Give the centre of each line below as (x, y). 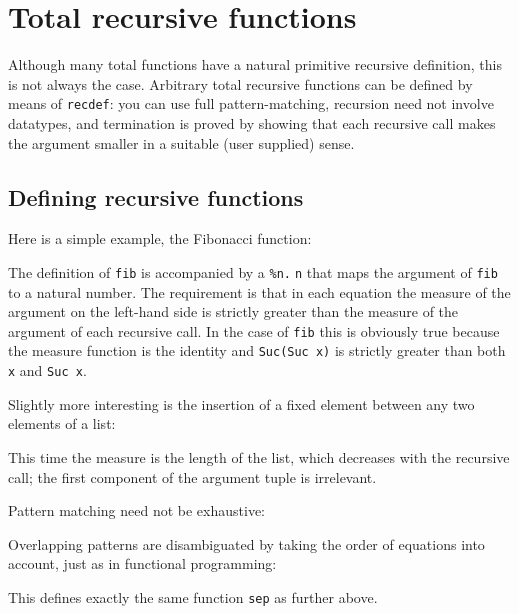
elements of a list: (62, 423)
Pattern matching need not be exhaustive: (136, 510)
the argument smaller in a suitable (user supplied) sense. (181, 142)
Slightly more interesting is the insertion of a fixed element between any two (241, 403)
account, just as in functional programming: (142, 563)
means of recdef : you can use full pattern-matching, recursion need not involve (251, 103)
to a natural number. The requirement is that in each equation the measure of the (259, 291)
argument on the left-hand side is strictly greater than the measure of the (233, 311)
